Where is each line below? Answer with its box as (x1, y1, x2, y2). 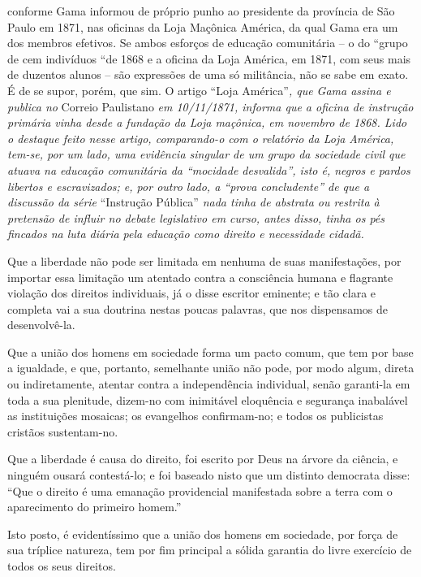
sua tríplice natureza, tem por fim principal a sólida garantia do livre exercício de (7, 541, 412, 558)
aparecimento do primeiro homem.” (7, 498, 182, 515)
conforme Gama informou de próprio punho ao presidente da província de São (7, 2, 395, 19)
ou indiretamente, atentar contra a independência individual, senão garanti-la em (7, 375, 410, 393)
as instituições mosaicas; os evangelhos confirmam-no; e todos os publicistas (7, 407, 384, 424)
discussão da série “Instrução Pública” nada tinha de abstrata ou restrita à (7, 193, 380, 210)
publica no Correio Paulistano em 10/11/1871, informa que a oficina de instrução (7, 98, 414, 115)
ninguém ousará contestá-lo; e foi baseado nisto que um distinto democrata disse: (7, 466, 410, 484)
